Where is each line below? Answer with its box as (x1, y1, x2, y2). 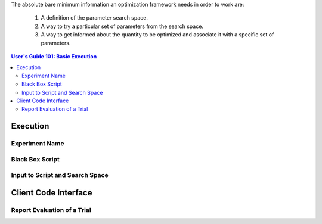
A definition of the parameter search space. (41, 14, 148, 21)
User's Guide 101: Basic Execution (11, 52, 97, 60)
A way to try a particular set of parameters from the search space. (41, 23, 204, 30)
